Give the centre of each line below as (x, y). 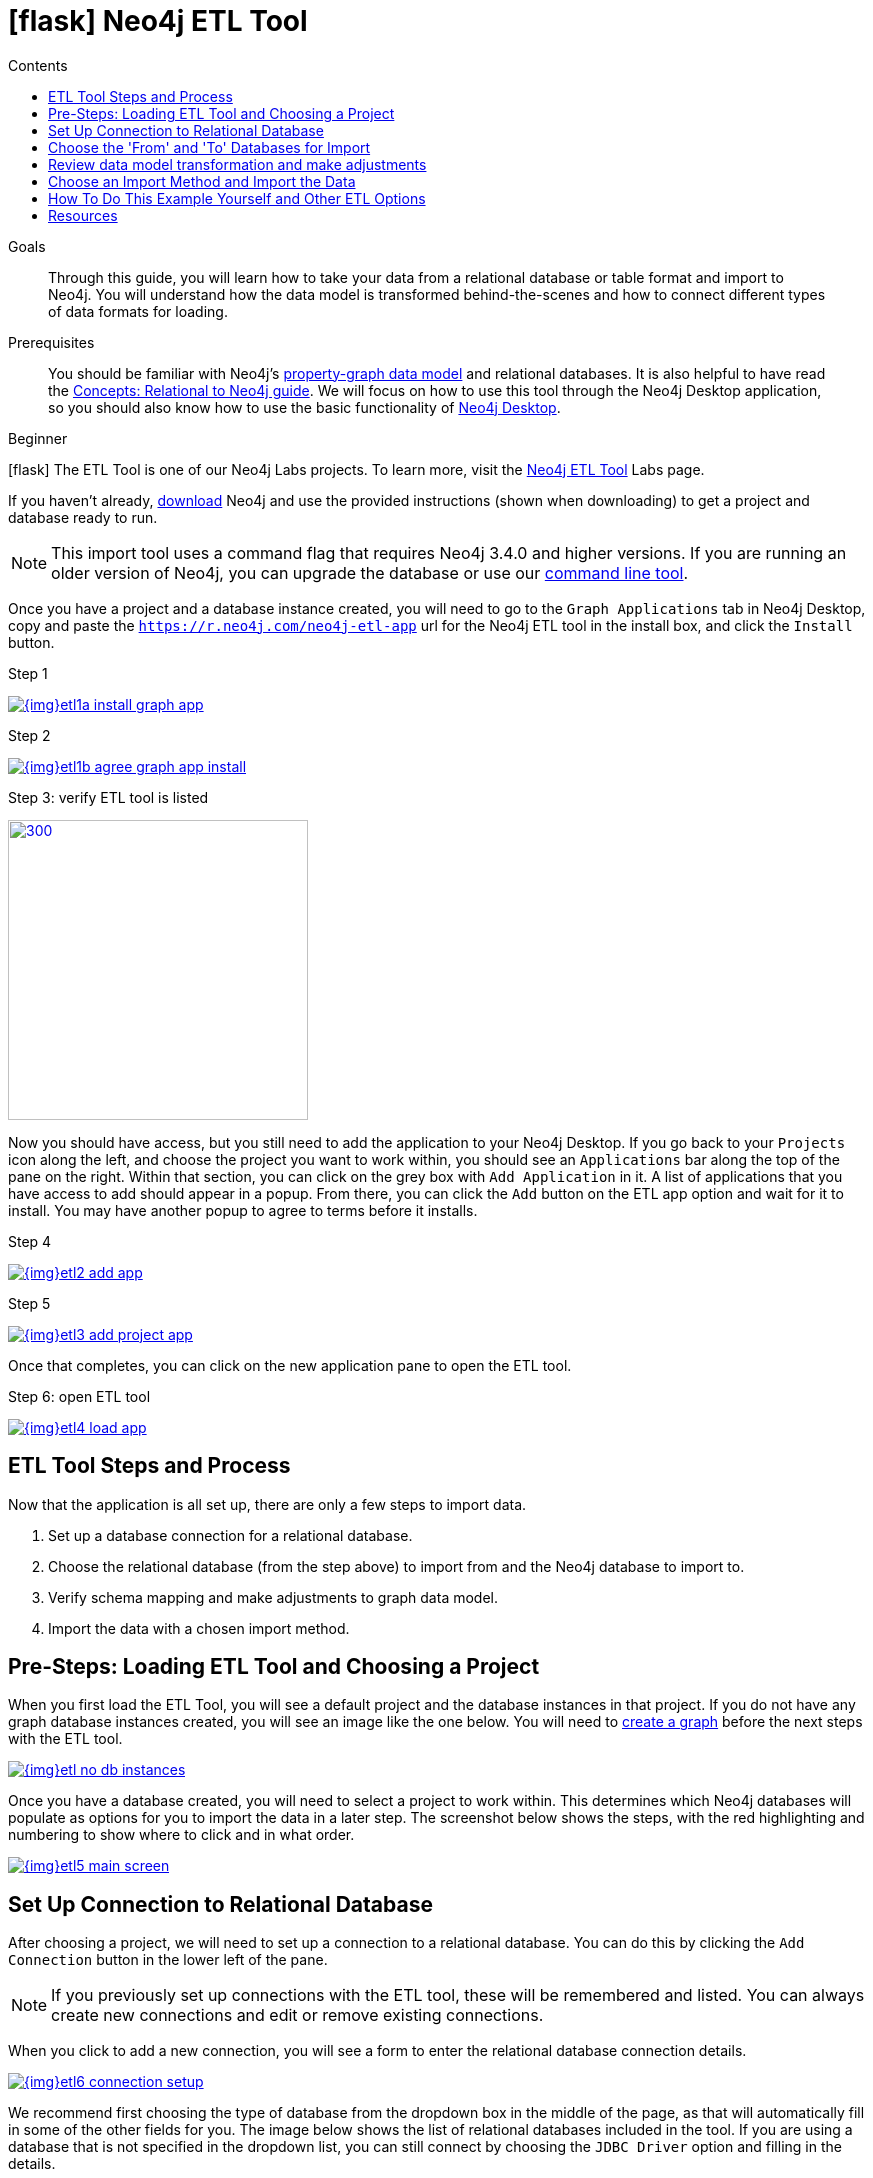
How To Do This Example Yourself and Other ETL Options (237, 198)
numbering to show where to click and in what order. (181, 1835)
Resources (83, 215)
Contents (38, 65)
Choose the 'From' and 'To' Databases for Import (209, 147)
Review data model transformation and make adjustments (237, 164)
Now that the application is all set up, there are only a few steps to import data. (267, 1504)
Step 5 (29, 1303)
